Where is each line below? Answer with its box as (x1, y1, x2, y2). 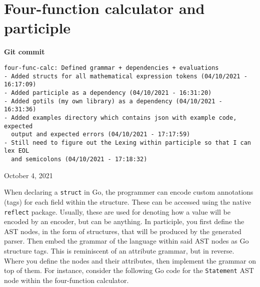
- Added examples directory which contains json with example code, (4, 114, 237, 121)
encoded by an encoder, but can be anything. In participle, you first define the (4, 216, 244, 227)
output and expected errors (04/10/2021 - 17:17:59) (11, 131, 190, 138)
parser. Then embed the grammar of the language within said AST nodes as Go (4, 236, 249, 246)
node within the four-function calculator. (4, 275, 129, 285)
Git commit (4, 46, 45, 57)
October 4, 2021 (4, 170, 53, 180)
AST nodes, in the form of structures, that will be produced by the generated (4, 226, 241, 236)
